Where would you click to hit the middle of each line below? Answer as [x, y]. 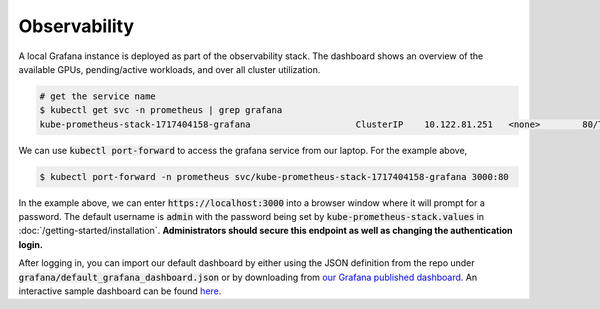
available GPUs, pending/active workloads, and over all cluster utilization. [169, 69]
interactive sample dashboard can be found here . [120, 291]
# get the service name [98, 96]
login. [31, 244]
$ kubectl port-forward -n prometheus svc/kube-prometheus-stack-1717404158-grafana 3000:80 [274, 176]
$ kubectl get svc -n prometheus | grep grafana [161, 110]
